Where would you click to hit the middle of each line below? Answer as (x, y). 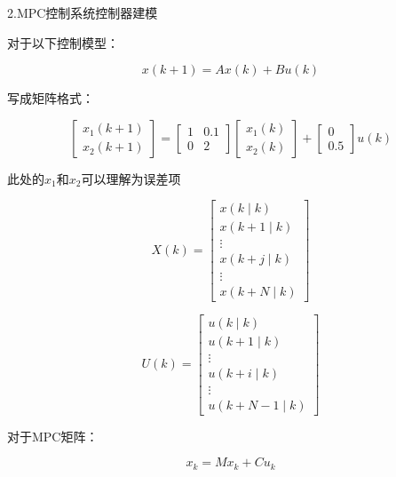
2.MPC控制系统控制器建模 (83, 12)
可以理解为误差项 (131, 178)
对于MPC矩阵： (53, 436)
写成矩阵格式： (51, 98)
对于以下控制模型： (63, 42)
